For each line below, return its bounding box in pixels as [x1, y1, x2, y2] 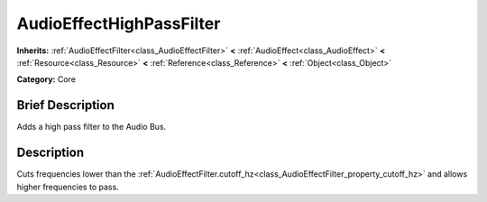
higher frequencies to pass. [16, 181, 119, 192]
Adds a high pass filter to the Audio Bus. [16, 122, 167, 133]
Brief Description [16, 97, 115, 113]
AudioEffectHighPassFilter [16, 14, 221, 33]
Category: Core [16, 74, 77, 85]
